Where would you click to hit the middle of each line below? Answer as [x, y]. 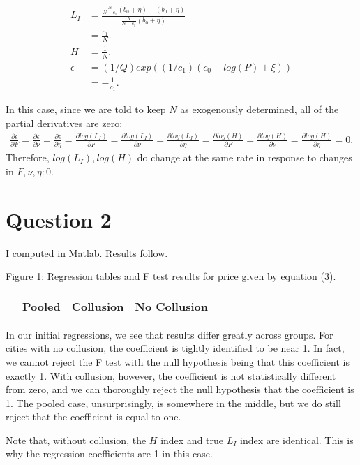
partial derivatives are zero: [64, 123]
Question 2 [59, 219]
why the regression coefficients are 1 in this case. [109, 453]
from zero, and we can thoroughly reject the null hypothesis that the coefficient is [180, 389]
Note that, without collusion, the [76, 440]
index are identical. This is [297, 440]
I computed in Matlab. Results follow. [87, 252]
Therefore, [28, 157]
